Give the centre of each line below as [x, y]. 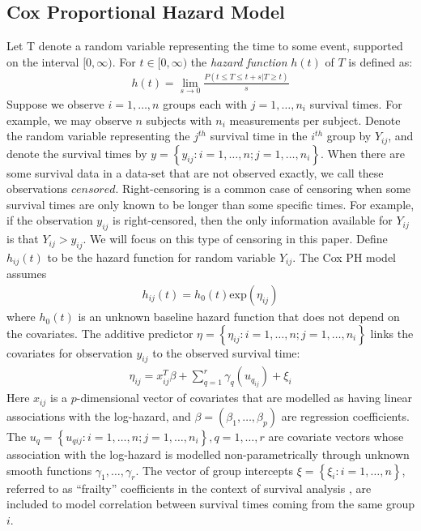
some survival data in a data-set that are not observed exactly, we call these [195, 172]
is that [23, 239]
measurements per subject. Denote [315, 120]
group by [349, 136]
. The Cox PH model [344, 257]
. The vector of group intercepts [215, 470]
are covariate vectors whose [336, 436]
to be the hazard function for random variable [162, 257]
